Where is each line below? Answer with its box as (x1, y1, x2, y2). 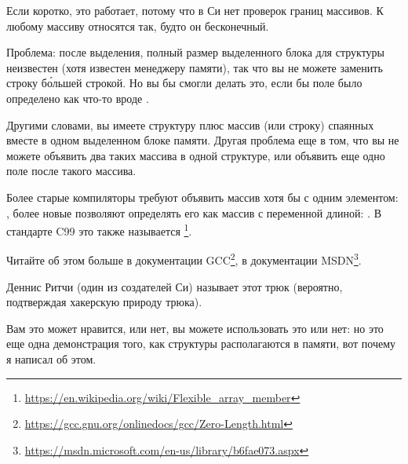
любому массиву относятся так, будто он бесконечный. (6, 17, 269, 34)
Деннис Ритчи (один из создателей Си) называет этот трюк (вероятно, (6, 278, 343, 294)
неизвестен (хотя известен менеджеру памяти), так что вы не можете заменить (6, 59, 383, 75)
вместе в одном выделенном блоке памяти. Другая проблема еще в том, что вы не (6, 132, 399, 148)
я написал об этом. (6, 351, 97, 367)
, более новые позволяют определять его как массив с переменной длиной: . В (6, 204, 381, 221)
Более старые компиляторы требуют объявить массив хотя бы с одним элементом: (6, 188, 399, 205)
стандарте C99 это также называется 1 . (6, 221, 192, 239)
